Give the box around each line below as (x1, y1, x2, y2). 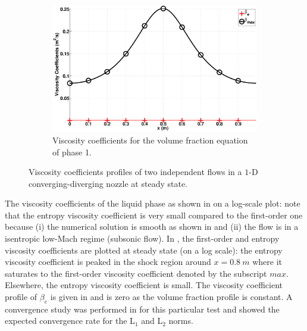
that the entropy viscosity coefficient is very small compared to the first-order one (5, 208, 303, 221)
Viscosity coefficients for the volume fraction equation (52, 133, 248, 146)
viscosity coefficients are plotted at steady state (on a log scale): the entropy (5, 243, 283, 256)
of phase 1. (52, 145, 92, 158)
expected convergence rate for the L (5, 314, 135, 327)
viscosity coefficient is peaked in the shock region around (5, 255, 211, 268)
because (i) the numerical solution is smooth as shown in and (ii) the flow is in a (5, 220, 299, 233)
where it (252, 255, 282, 268)
